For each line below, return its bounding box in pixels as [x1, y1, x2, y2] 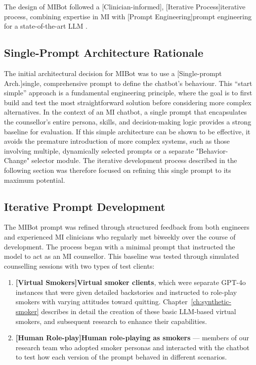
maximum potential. [4, 174, 65, 185]
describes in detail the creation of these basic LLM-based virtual [41, 306, 236, 317]
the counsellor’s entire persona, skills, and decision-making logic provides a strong [4, 116, 252, 126]
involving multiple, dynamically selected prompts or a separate [4, 145, 194, 156]
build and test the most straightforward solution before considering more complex [4, 97, 252, 107]
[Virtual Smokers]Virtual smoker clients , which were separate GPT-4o [15, 277, 246, 287]
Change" [4, 155, 30, 165]
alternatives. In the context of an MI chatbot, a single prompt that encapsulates [4, 107, 247, 117]
